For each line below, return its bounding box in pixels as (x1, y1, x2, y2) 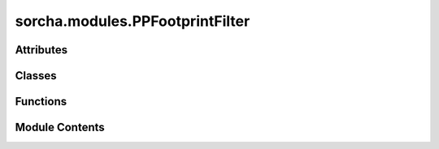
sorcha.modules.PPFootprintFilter (15, 12, 250, 30)
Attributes (15, 43, 68, 57)
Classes (15, 69, 57, 83)
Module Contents (15, 121, 105, 134)
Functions (15, 95, 67, 109)
